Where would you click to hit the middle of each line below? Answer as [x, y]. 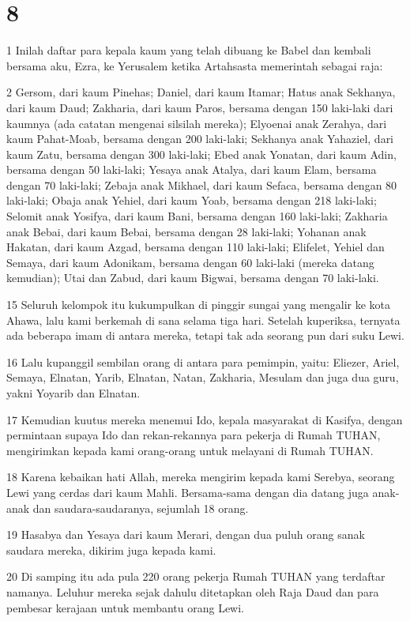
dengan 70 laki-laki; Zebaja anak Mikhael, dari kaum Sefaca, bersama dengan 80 [202, 184]
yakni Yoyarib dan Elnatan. [73, 393]
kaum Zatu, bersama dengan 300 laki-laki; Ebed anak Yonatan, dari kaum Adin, [201, 154]
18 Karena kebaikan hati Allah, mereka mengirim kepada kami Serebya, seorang [201, 477]
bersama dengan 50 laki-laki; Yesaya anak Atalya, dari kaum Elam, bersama [192, 169]
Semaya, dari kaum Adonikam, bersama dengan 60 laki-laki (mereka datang [190, 262]
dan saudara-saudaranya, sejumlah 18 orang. [141, 508]
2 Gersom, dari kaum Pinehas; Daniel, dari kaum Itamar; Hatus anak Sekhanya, [201, 92]
